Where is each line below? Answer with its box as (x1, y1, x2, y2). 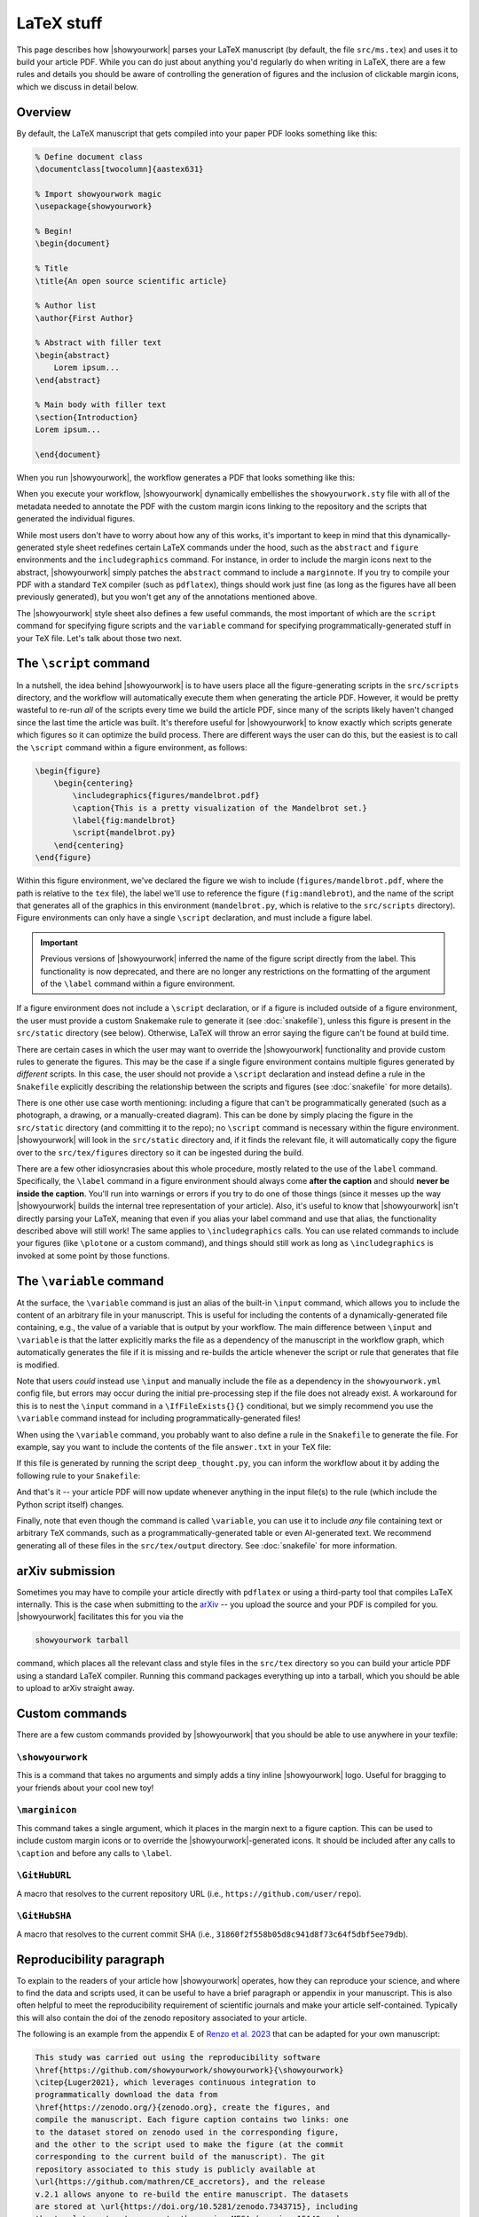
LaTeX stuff (16, 13, 103, 33)
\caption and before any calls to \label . (16, 1847, 173, 1858)
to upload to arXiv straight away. (16, 1683, 135, 1694)
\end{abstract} (35, 375, 101, 385)
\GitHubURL (16, 1869, 72, 1882)
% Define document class (35, 152, 144, 161)
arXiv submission (16, 1563, 115, 1579)
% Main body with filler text (35, 400, 167, 410)
